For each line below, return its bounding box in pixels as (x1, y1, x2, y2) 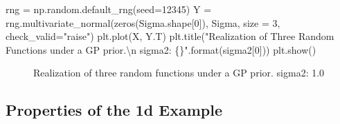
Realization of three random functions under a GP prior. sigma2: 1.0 (33, 65, 325, 80)
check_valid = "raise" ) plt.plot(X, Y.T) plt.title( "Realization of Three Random (6, 29, 334, 43)
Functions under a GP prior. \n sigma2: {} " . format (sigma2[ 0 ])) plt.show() (6, 42, 316, 56)
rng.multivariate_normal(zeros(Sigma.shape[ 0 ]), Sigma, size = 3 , (6, 15, 280, 30)
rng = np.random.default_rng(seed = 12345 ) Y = (6, 2, 212, 16)
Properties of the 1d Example (6, 99, 222, 121)
